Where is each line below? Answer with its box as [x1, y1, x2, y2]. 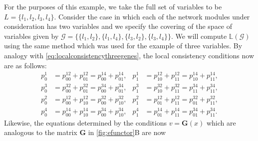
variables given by [4, 30, 59, 41]
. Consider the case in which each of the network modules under [54, 11, 250, 21]
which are [206, 117, 236, 128]
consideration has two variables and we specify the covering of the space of [4, 21, 233, 31]
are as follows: [4, 60, 47, 70]
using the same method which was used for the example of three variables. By [4, 40, 243, 51]
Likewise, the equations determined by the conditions [4, 117, 167, 128]
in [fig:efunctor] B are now [88, 127, 166, 138]
